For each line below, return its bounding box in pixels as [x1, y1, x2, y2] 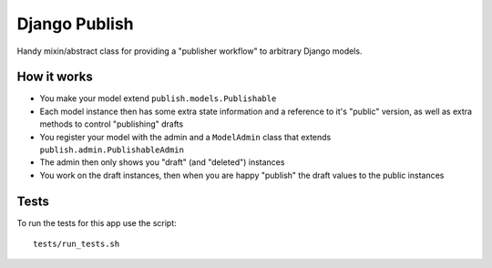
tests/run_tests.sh [33, 239, 120, 250]
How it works [16, 69, 93, 85]
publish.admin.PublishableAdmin [39, 145, 184, 155]
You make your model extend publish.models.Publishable [39, 93, 277, 104]
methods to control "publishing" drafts [39, 119, 184, 129]
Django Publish [16, 14, 134, 34]
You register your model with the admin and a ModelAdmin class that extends [39, 131, 332, 142]
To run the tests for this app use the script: [16, 217, 177, 228]
